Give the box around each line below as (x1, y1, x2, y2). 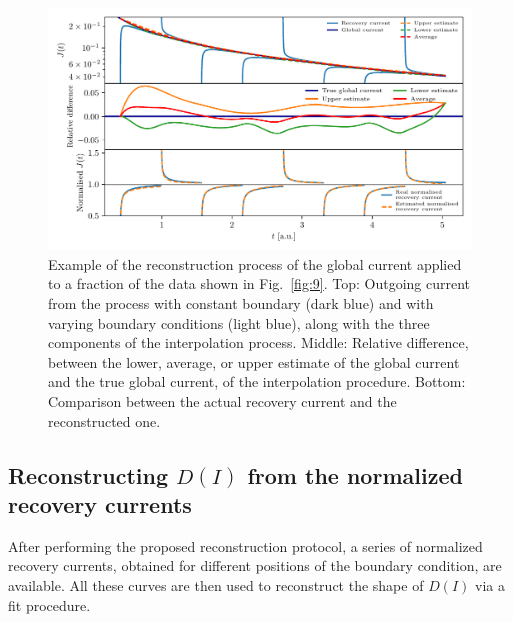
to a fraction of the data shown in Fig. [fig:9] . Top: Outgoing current (48, 273, 471, 294)
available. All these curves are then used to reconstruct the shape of (8, 574, 424, 595)
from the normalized (247, 459, 463, 490)
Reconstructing (8, 459, 169, 490)
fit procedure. (8, 594, 91, 615)
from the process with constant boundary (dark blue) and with (48, 293, 434, 313)
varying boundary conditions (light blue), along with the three (48, 312, 430, 333)
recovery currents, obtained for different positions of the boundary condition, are (8, 555, 502, 576)
